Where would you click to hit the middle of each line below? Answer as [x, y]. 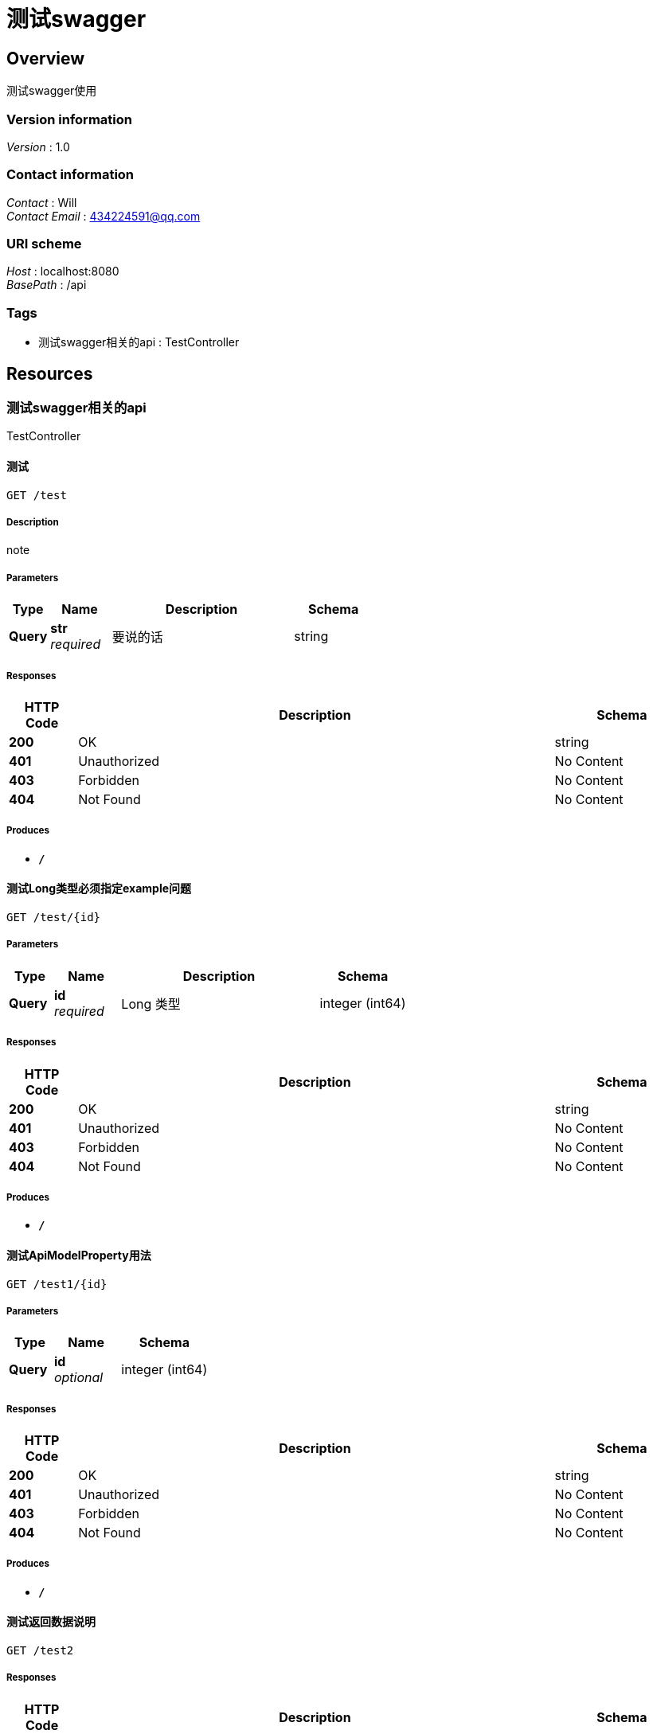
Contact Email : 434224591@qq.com [104, 216]
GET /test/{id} [54, 917]
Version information [69, 119]
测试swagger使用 [52, 91]
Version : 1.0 [38, 146]
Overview [46, 58]
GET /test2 [40, 1651]
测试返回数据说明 [51, 1622]
